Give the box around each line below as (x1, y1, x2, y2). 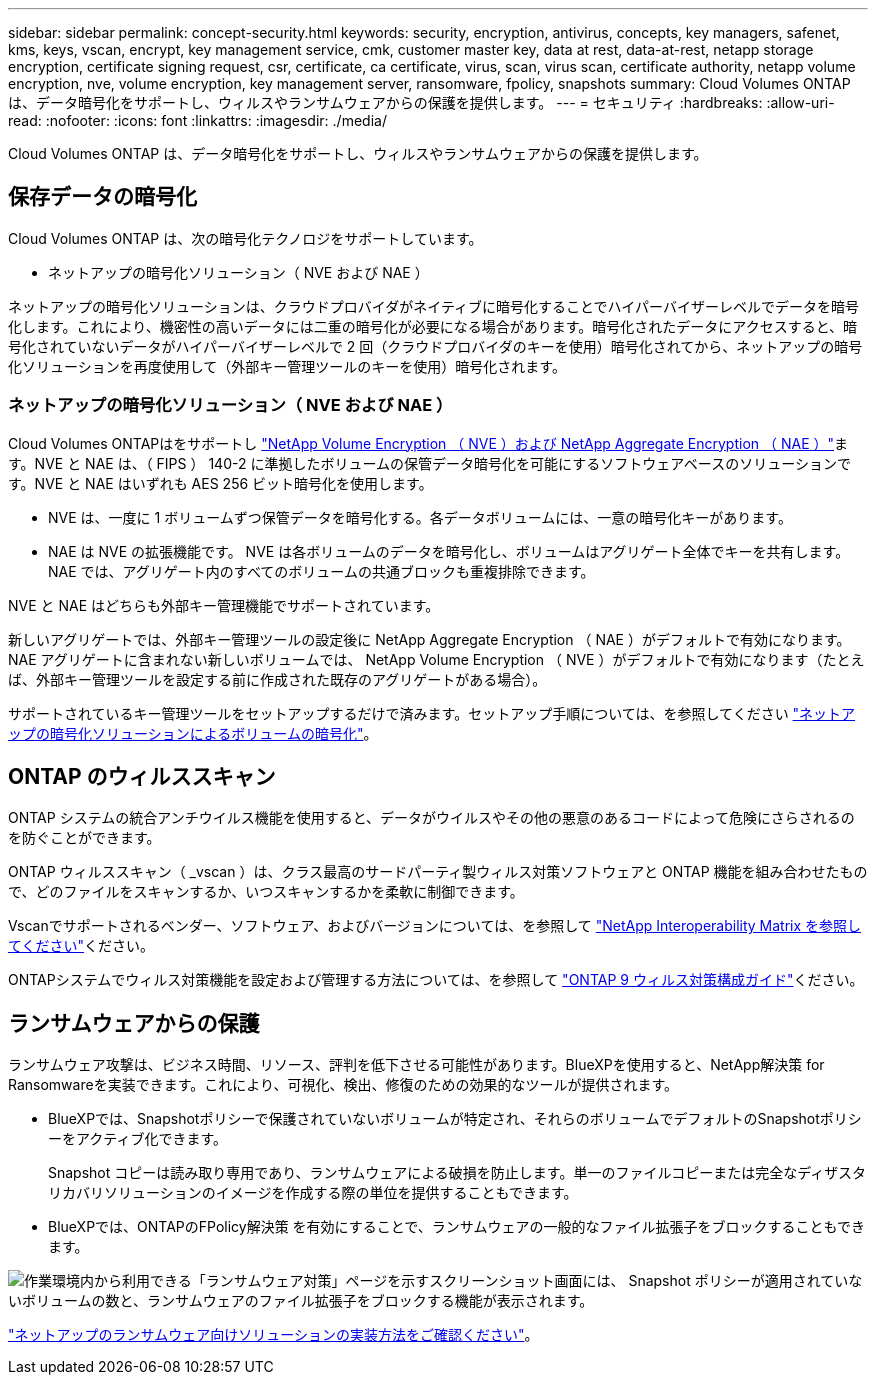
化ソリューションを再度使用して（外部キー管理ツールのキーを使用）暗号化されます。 (8, 357, 566, 375)
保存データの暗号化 (8, 184, 197, 210)
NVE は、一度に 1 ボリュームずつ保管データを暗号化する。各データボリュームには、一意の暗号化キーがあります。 (48, 508, 792, 526)
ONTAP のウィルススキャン (8, 764, 276, 790)
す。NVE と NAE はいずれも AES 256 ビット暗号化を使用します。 (8, 474, 433, 492)
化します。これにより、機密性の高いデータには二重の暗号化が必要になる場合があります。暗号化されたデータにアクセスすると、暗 (8, 317, 858, 335)
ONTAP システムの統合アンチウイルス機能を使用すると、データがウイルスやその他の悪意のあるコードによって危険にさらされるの (8, 809, 855, 827)
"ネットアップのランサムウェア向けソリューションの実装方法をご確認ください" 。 (8, 1326, 539, 1344)
